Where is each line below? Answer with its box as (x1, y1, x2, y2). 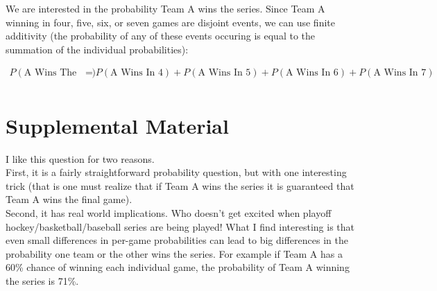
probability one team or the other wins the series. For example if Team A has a (6, 246, 343, 261)
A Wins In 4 (110, 68, 163, 78)
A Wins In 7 (373, 68, 427, 78)
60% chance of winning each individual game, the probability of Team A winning (6, 260, 350, 274)
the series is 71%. (6, 273, 79, 288)
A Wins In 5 (198, 68, 251, 78)
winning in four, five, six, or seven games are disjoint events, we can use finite (6, 15, 335, 29)
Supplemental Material (6, 111, 229, 139)
